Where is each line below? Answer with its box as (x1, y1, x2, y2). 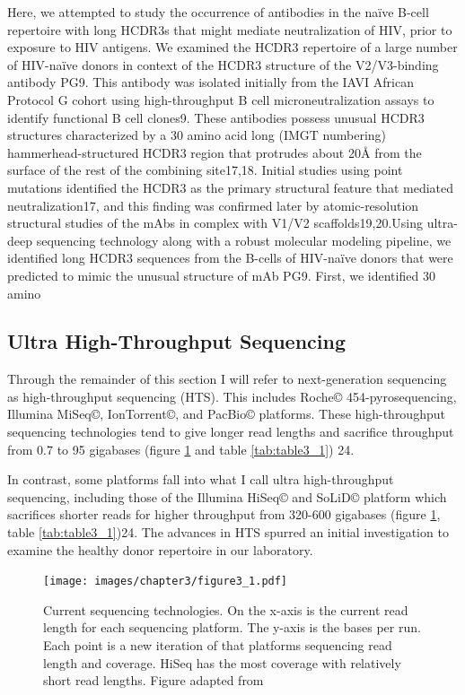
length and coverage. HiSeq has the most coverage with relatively (43, 653, 401, 672)
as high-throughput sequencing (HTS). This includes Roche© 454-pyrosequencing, (7, 387, 457, 405)
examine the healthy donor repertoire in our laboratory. (7, 540, 313, 559)
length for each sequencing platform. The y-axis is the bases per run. (43, 618, 421, 637)
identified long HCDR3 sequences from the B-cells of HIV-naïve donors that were (7, 248, 453, 267)
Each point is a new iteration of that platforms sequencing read (43, 636, 392, 655)
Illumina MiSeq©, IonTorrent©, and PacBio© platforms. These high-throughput (7, 404, 445, 423)
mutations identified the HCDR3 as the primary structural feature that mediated (7, 178, 454, 196)
